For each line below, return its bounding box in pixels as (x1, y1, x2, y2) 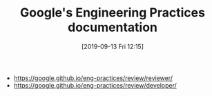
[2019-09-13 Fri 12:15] (81, 42, 144, 50)
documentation (68, 19, 157, 35)
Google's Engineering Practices (19, 5, 206, 21)
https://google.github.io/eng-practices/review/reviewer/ (13, 74, 173, 82)
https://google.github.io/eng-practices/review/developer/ (13, 81, 177, 89)
